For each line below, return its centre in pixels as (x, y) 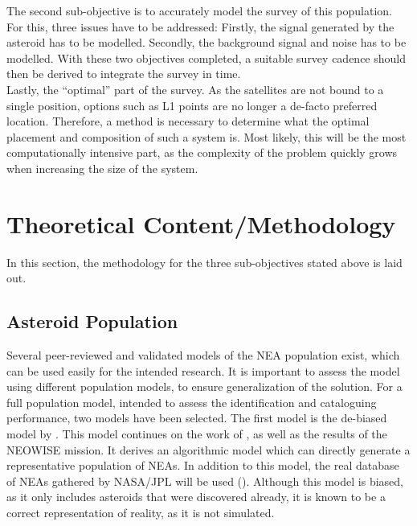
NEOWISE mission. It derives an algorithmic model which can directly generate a (208, 449)
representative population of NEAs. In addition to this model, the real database (203, 465)
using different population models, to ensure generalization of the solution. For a (204, 386)
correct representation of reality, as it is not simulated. (141, 512)
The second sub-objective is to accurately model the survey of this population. (199, 10)
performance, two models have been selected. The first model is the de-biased (197, 418)
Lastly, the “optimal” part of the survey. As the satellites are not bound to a (195, 89)
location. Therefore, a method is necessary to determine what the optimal (188, 121)
